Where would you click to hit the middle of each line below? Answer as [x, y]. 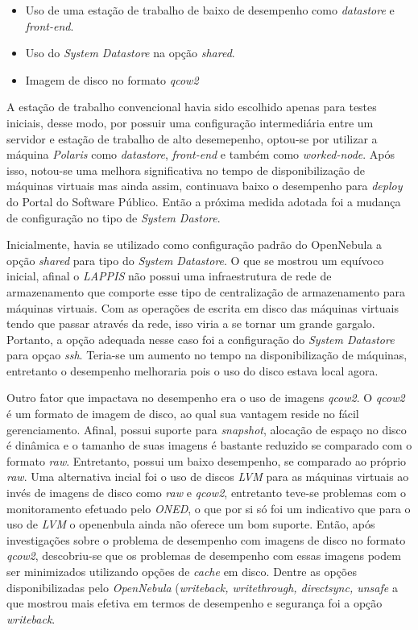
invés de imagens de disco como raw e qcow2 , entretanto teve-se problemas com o [207, 493]
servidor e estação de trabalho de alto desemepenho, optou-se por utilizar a [192, 138]
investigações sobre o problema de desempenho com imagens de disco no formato [206, 539]
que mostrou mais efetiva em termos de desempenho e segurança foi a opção [195, 603]
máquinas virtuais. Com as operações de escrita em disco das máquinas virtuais [203, 307]
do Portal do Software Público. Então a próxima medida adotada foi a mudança [204, 201]
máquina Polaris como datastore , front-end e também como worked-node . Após [201, 154]
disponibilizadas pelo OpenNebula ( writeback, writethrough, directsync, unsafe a [202, 587]
